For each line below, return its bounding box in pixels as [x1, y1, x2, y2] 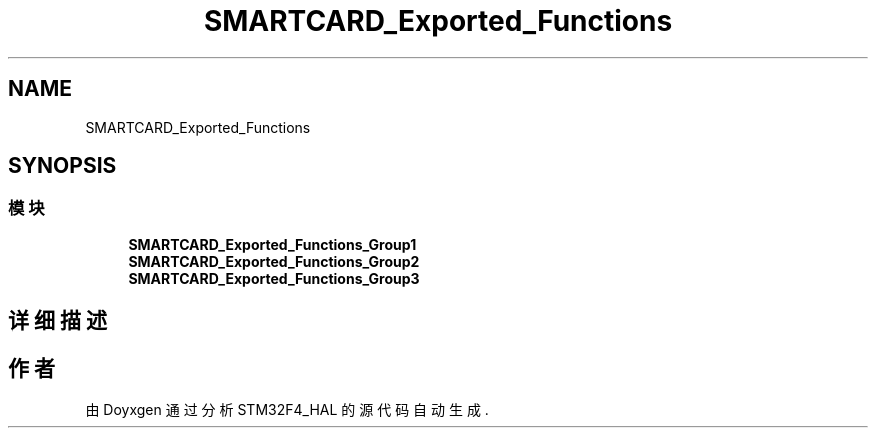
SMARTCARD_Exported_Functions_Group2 [128, 252, 420, 270]
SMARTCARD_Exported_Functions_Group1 [128, 235, 417, 253]
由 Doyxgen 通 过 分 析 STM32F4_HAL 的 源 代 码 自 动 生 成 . [85, 401, 489, 419]
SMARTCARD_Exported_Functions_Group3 [128, 269, 420, 287]
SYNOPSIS [8, 153, 117, 179]
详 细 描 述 [8, 308, 107, 334]
